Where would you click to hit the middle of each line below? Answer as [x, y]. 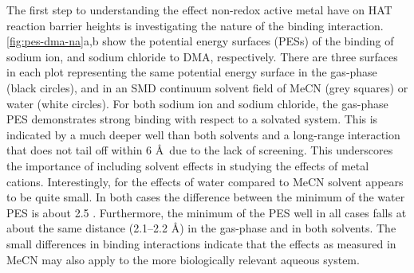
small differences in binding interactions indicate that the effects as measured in [201, 243]
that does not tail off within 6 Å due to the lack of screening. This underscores [200, 150]
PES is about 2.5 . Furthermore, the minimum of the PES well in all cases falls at [207, 212]
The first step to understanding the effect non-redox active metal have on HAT [199, 10]
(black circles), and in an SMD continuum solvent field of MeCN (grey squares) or [207, 87]
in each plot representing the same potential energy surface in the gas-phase [192, 72]
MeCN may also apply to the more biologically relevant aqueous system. [183, 259]
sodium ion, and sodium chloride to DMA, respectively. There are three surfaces [202, 56]
